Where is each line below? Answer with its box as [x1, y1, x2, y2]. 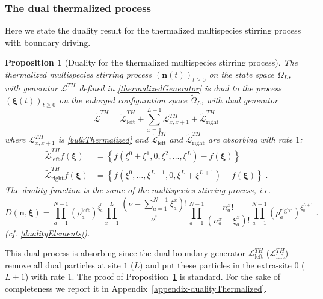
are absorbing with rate [208, 133, 293, 146]
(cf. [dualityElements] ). [5, 226, 90, 239]
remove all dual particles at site [5, 258, 121, 271]
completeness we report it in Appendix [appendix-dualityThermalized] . [5, 282, 267, 295]
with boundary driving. [5, 35, 91, 48]
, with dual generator [201, 93, 278, 106]
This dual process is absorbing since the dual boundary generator [5, 247, 246, 259]
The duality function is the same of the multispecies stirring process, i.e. [5, 183, 271, 196]
